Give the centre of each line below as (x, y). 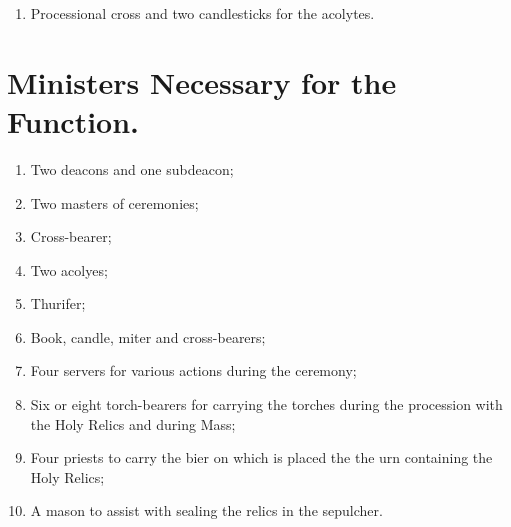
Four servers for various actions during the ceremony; (193, 370)
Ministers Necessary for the (202, 81)
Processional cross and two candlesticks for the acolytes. (202, 13)
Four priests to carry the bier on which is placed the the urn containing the (261, 457)
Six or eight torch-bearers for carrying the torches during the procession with (266, 404)
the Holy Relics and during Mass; (133, 423)
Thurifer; (58, 303)
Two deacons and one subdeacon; (132, 168)
